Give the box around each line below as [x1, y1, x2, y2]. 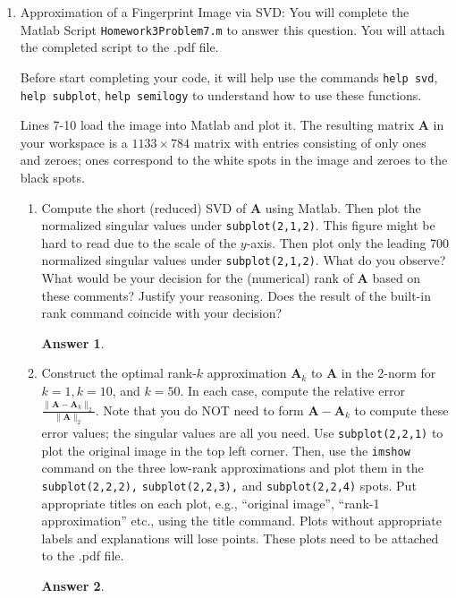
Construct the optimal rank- [41, 363, 197, 382]
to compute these [354, 400, 449, 419]
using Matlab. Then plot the [265, 198, 421, 217]
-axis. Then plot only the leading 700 [246, 233, 450, 252]
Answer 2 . [41, 577, 105, 595]
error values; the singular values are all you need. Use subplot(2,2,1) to [41, 423, 443, 442]
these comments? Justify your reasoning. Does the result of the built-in [41, 286, 431, 304]
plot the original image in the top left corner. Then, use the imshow [41, 440, 410, 459]
